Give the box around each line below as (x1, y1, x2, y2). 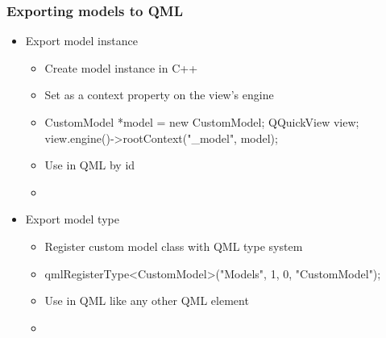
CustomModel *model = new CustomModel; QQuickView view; (44, 114, 359, 130)
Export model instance (25, 32, 138, 49)
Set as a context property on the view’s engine (44, 86, 274, 103)
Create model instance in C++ (44, 59, 198, 76)
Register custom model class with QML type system (44, 237, 303, 254)
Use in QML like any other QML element (44, 292, 249, 309)
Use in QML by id (44, 156, 135, 173)
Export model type (25, 211, 119, 227)
